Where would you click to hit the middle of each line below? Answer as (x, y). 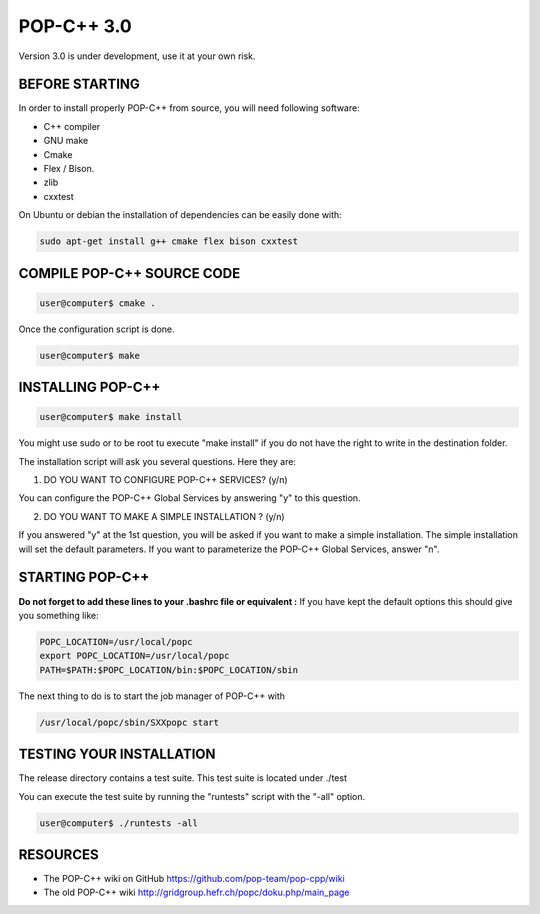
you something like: (58, 615)
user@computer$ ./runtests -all (119, 823)
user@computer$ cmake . (98, 303)
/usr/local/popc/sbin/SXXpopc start (129, 722)
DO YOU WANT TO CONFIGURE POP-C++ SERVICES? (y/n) (166, 480)
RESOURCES (58, 854)
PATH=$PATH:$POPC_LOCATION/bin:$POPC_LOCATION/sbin (169, 669)
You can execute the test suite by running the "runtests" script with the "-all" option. (192, 796)
